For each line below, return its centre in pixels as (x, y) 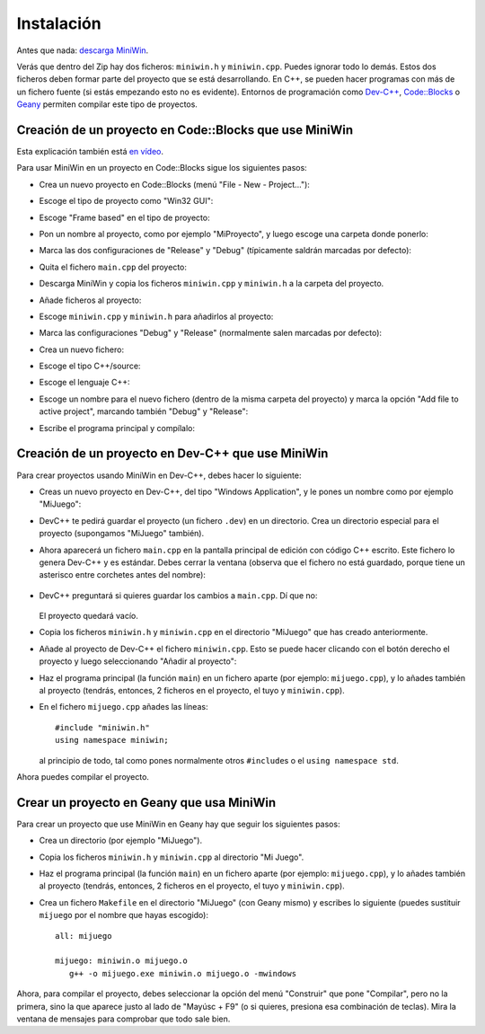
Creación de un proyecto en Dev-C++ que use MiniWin (172, 454)
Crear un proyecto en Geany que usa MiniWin (146, 803)
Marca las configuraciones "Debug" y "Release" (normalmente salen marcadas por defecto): (210, 333)
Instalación (59, 23)
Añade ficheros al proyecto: (90, 300)
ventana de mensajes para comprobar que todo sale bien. (123, 1019)
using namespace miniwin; (112, 740)
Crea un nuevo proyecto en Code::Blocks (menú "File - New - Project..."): (174, 184)
